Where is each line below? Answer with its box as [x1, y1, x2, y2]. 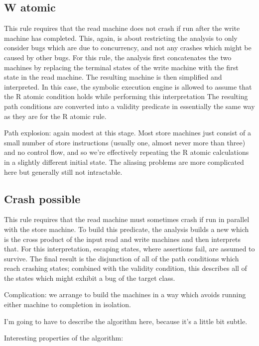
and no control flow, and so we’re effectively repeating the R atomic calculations [4, 147, 249, 157]
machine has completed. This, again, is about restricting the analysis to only [4, 32, 238, 43]
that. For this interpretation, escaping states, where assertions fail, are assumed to [4, 243, 255, 254]
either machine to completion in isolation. [4, 299, 131, 310]
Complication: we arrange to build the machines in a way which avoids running [4, 289, 246, 300]
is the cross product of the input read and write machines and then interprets [4, 233, 241, 244]
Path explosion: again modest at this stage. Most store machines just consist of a [4, 127, 252, 138]
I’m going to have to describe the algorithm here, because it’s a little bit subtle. [4, 316, 248, 326]
